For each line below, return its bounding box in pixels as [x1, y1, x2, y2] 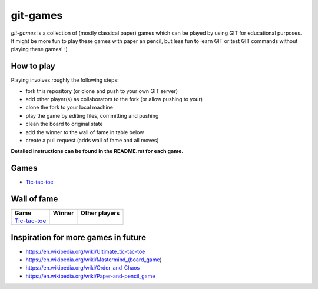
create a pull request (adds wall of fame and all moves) [25, 137, 159, 144]
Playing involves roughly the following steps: [11, 77, 119, 84]
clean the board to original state [25, 121, 103, 128]
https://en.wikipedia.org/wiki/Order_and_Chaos [25, 264, 140, 271]
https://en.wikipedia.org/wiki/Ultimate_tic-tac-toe [25, 248, 145, 255]
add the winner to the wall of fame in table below [25, 128, 144, 135]
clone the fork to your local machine [25, 104, 113, 111]
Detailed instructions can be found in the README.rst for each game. [11, 148, 184, 155]
